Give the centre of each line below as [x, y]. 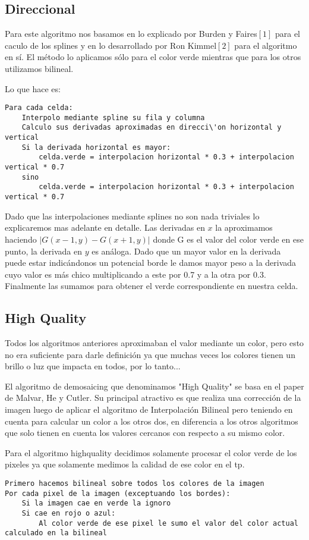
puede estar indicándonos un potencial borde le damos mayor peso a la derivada [151, 263]
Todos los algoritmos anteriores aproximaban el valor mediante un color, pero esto [154, 343]
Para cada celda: [39, 108]
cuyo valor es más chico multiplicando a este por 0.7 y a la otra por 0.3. [135, 274]
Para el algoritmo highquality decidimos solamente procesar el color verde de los [151, 452]
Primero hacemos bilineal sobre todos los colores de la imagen [135, 484]
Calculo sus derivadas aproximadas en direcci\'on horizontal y [152, 128]
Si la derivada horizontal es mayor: [96, 147]
